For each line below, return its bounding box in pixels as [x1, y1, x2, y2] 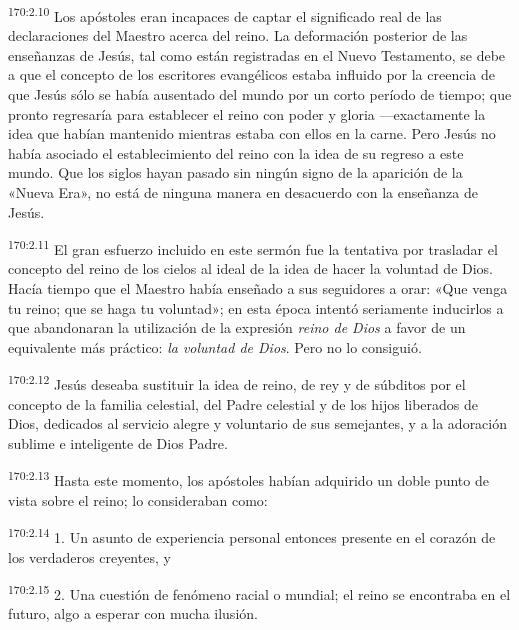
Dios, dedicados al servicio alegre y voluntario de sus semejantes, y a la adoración [8, 413, 508, 434]
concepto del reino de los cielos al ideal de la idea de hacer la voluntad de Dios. [8, 258, 494, 279]
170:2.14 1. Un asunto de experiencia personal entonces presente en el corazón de [8, 524, 496, 547]
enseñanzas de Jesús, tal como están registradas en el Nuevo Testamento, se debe [8, 44, 506, 65]
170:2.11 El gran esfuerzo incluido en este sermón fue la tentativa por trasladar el [8, 236, 498, 259]
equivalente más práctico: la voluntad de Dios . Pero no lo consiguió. [8, 336, 422, 357]
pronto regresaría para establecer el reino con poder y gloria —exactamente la [8, 103, 486, 124]
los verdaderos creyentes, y [8, 546, 171, 567]
